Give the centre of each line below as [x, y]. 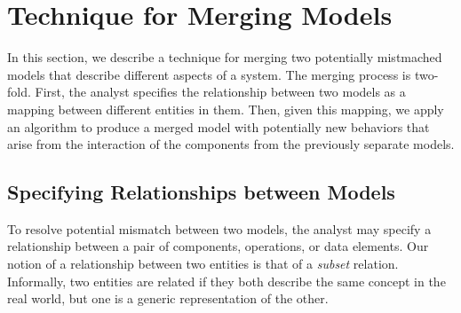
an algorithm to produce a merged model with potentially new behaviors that [219, 126]
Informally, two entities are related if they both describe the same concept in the [227, 281]
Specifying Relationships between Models [201, 192]
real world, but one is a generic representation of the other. [168, 298]
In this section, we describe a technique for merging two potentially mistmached [225, 57]
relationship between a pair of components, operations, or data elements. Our [218, 246]
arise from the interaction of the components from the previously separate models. [231, 144]
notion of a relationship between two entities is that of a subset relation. [203, 264]
